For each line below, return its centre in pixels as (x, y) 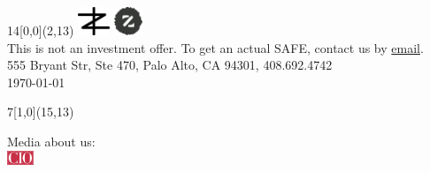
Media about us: (51, 141)
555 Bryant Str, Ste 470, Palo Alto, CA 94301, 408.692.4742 (170, 65)
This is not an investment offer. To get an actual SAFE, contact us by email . (215, 47)
